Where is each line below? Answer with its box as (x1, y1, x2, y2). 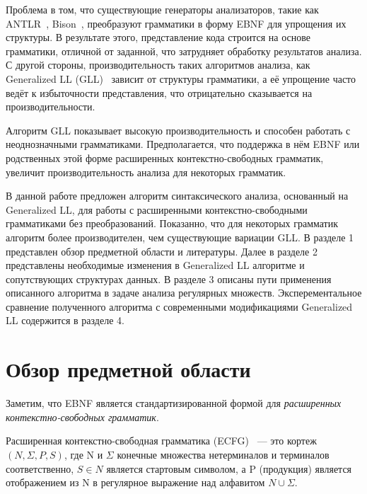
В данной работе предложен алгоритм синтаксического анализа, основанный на (6, 188, 349, 203)
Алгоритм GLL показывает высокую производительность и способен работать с (6, 122, 351, 137)
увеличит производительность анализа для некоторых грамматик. (6, 164, 286, 179)
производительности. (6, 99, 95, 114)
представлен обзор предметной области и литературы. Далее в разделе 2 (6, 243, 318, 258)
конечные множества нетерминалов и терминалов (117, 447, 330, 461)
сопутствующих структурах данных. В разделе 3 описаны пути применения (6, 271, 332, 286)
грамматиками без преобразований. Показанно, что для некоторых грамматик (6, 216, 339, 231)
